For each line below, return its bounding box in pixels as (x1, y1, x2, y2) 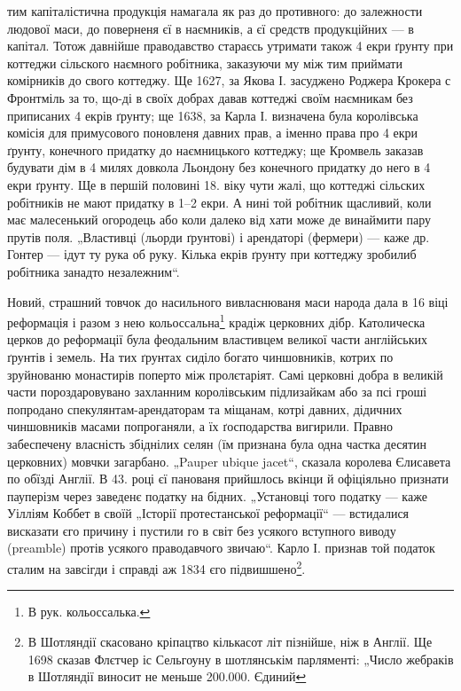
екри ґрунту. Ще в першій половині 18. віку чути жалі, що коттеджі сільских (7, 175, 426, 193)
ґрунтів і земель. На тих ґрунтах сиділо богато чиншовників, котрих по (7, 347, 394, 365)
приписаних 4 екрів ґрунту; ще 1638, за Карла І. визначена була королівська (7, 106, 418, 124)
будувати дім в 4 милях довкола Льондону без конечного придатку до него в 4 (7, 158, 431, 177)
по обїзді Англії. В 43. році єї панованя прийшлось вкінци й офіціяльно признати (7, 469, 449, 488)
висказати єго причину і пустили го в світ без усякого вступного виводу (7, 521, 396, 539)
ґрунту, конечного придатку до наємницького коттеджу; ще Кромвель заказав (7, 140, 424, 159)
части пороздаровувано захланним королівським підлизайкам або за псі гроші (7, 382, 427, 401)
